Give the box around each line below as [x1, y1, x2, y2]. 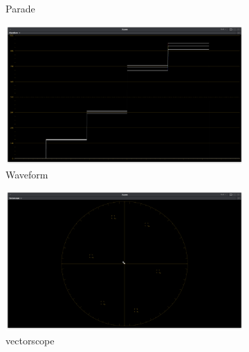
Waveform [6, 167, 48, 181]
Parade [6, 1, 35, 15]
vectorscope [6, 333, 55, 347]
